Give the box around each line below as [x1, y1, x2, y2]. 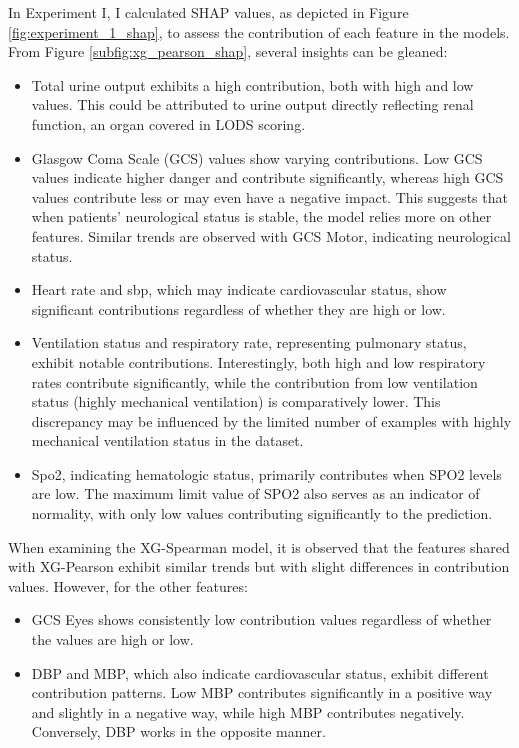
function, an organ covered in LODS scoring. [31, 113, 306, 134]
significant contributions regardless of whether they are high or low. [31, 298, 446, 319]
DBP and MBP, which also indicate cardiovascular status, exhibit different [31, 662, 489, 683]
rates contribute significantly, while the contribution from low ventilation [31, 371, 478, 392]
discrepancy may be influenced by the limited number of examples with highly [31, 410, 512, 431]
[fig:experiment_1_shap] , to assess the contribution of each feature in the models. [8, 21, 510, 42]
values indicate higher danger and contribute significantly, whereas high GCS [31, 167, 504, 188]
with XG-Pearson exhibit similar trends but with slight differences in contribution [8, 556, 510, 577]
